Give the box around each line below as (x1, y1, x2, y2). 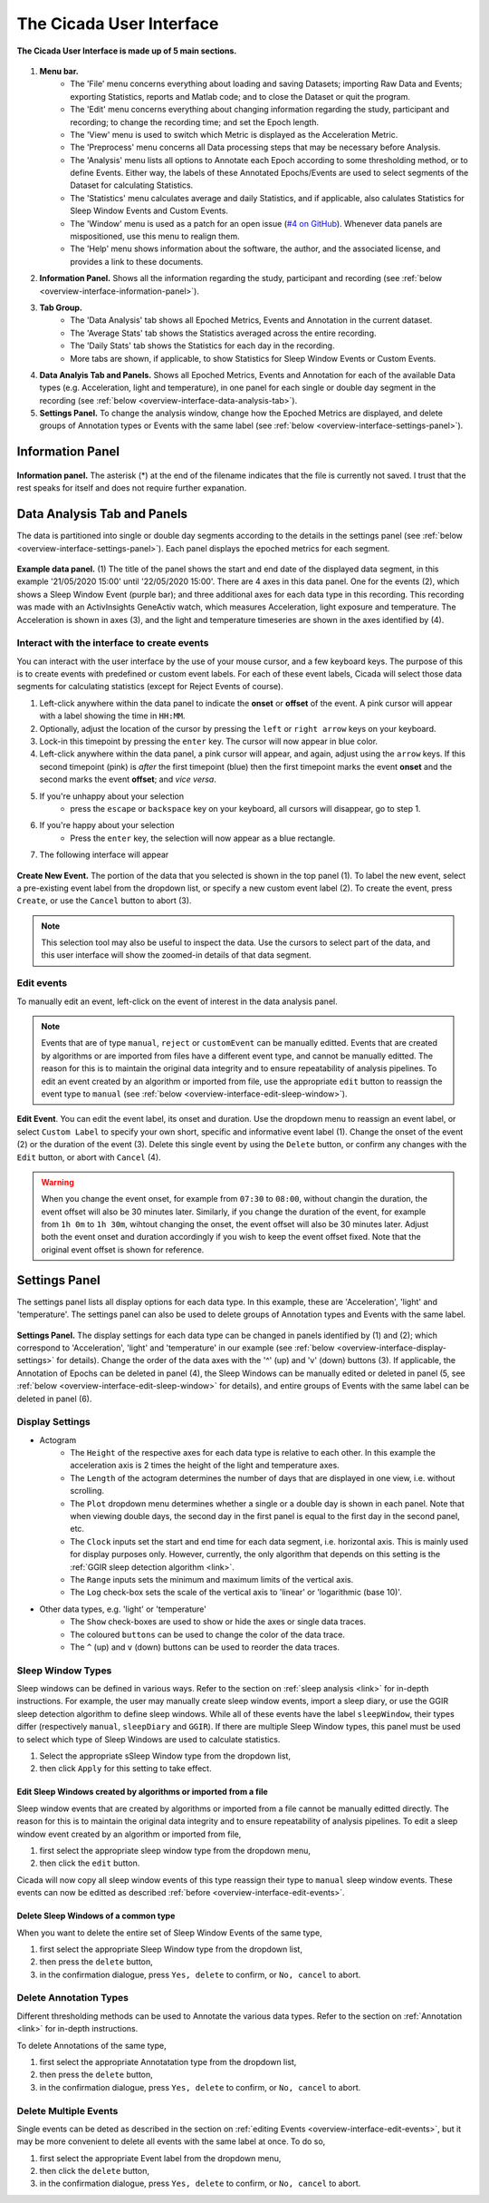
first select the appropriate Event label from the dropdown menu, (39, 2152, 282, 2163)
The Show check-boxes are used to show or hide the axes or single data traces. (70, 1616, 367, 1627)
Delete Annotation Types (16, 1992, 129, 2004)
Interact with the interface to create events (16, 637, 209, 649)
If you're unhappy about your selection (39, 790, 185, 802)
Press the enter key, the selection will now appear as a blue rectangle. (70, 833, 336, 843)
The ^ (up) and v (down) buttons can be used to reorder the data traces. (70, 1642, 340, 1652)
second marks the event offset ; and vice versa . (39, 774, 216, 785)
